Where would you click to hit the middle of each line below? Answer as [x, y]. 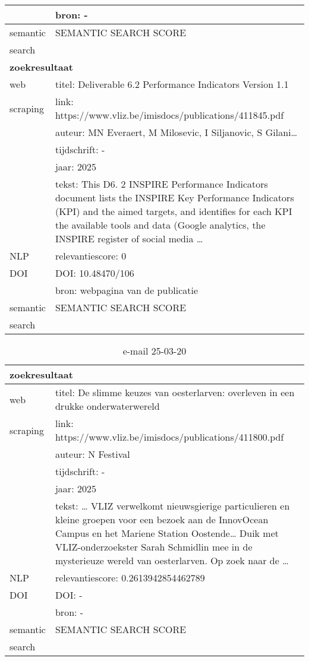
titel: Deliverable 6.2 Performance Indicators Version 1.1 [172, 84]
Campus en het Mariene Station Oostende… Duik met [167, 533]
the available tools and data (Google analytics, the [160, 225]
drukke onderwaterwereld [107, 406]
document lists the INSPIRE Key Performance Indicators [174, 197]
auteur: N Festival [92, 454]
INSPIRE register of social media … [129, 238]
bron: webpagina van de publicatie [127, 290]
